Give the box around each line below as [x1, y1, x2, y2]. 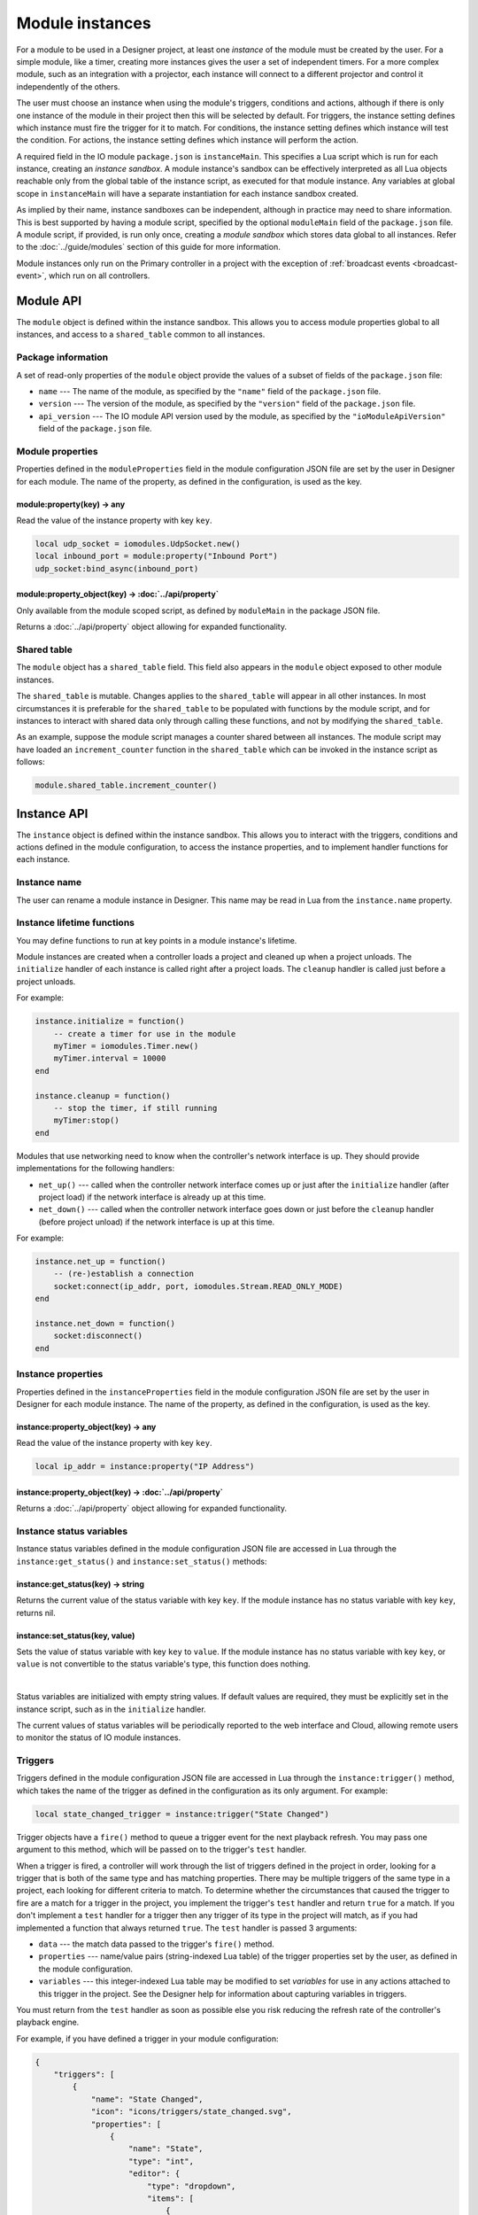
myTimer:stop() [53, 1115, 119, 1125]
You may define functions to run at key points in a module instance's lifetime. [16, 935, 297, 945]
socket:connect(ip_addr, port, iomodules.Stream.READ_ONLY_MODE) [53, 1281, 343, 1291]
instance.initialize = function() [35, 1016, 185, 1027]
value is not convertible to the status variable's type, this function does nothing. [16, 1659, 311, 1669]
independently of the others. [16, 81, 120, 92]
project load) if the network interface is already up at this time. [38, 1192, 266, 1202]
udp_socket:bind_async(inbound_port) [35, 563, 199, 573]
